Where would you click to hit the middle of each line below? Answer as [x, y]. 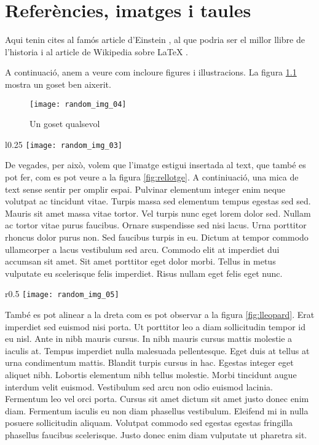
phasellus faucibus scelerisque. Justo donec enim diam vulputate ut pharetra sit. [156, 434]
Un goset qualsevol [65, 124]
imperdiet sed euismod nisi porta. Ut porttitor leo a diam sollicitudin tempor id [155, 326]
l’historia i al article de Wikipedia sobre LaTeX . [96, 51]
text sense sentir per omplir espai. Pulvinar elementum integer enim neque [145, 189]
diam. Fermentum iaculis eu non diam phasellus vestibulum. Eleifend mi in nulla [157, 410]
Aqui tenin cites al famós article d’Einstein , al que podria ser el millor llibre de [155, 40]
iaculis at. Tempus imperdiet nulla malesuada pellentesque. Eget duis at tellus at [157, 350]
